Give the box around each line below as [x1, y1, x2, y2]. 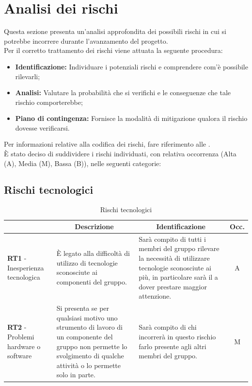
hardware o [7, 341, 41, 351]
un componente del [56, 332, 113, 342]
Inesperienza [7, 262, 44, 272]
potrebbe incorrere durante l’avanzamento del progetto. [4, 35, 168, 46]
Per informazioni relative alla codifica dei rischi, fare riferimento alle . [4, 139, 210, 149]
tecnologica [7, 272, 40, 282]
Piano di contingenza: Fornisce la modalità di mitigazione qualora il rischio [15, 113, 248, 123]
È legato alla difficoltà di [56, 248, 130, 258]
